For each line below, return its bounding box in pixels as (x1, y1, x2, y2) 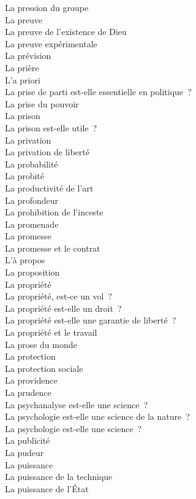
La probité (5, 169, 45, 182)
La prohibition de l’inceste (5, 206, 104, 219)
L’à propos (5, 253, 45, 266)
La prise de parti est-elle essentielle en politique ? (5, 85, 192, 98)
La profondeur (5, 193, 59, 206)
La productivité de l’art (5, 181, 94, 194)
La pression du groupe (5, 1, 89, 14)
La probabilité (5, 157, 58, 170)
